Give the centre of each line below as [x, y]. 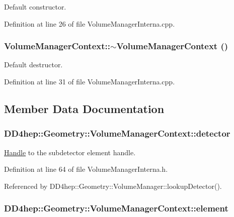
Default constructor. [35, 7]
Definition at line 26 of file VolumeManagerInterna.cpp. [90, 23]
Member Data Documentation [84, 108]
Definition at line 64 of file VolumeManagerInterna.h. [86, 169]
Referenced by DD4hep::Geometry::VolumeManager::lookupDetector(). [113, 186]
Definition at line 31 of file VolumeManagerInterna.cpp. [90, 81]
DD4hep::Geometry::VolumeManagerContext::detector [117, 133]
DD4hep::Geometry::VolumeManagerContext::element [116, 208]
